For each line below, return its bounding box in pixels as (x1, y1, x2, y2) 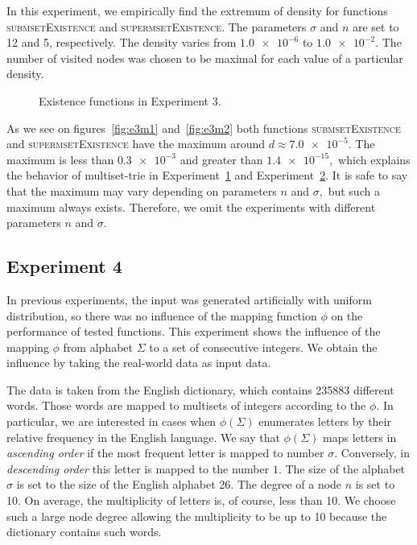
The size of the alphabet (285, 460, 406, 477)
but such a (328, 182, 380, 199)
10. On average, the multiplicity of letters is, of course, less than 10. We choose (6, 492, 396, 509)
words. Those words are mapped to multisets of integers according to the (6, 397, 366, 414)
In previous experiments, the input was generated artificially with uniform (6, 291, 372, 308)
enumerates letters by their (258, 413, 391, 430)
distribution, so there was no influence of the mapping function (6, 307, 317, 324)
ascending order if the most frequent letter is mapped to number (6, 444, 324, 461)
